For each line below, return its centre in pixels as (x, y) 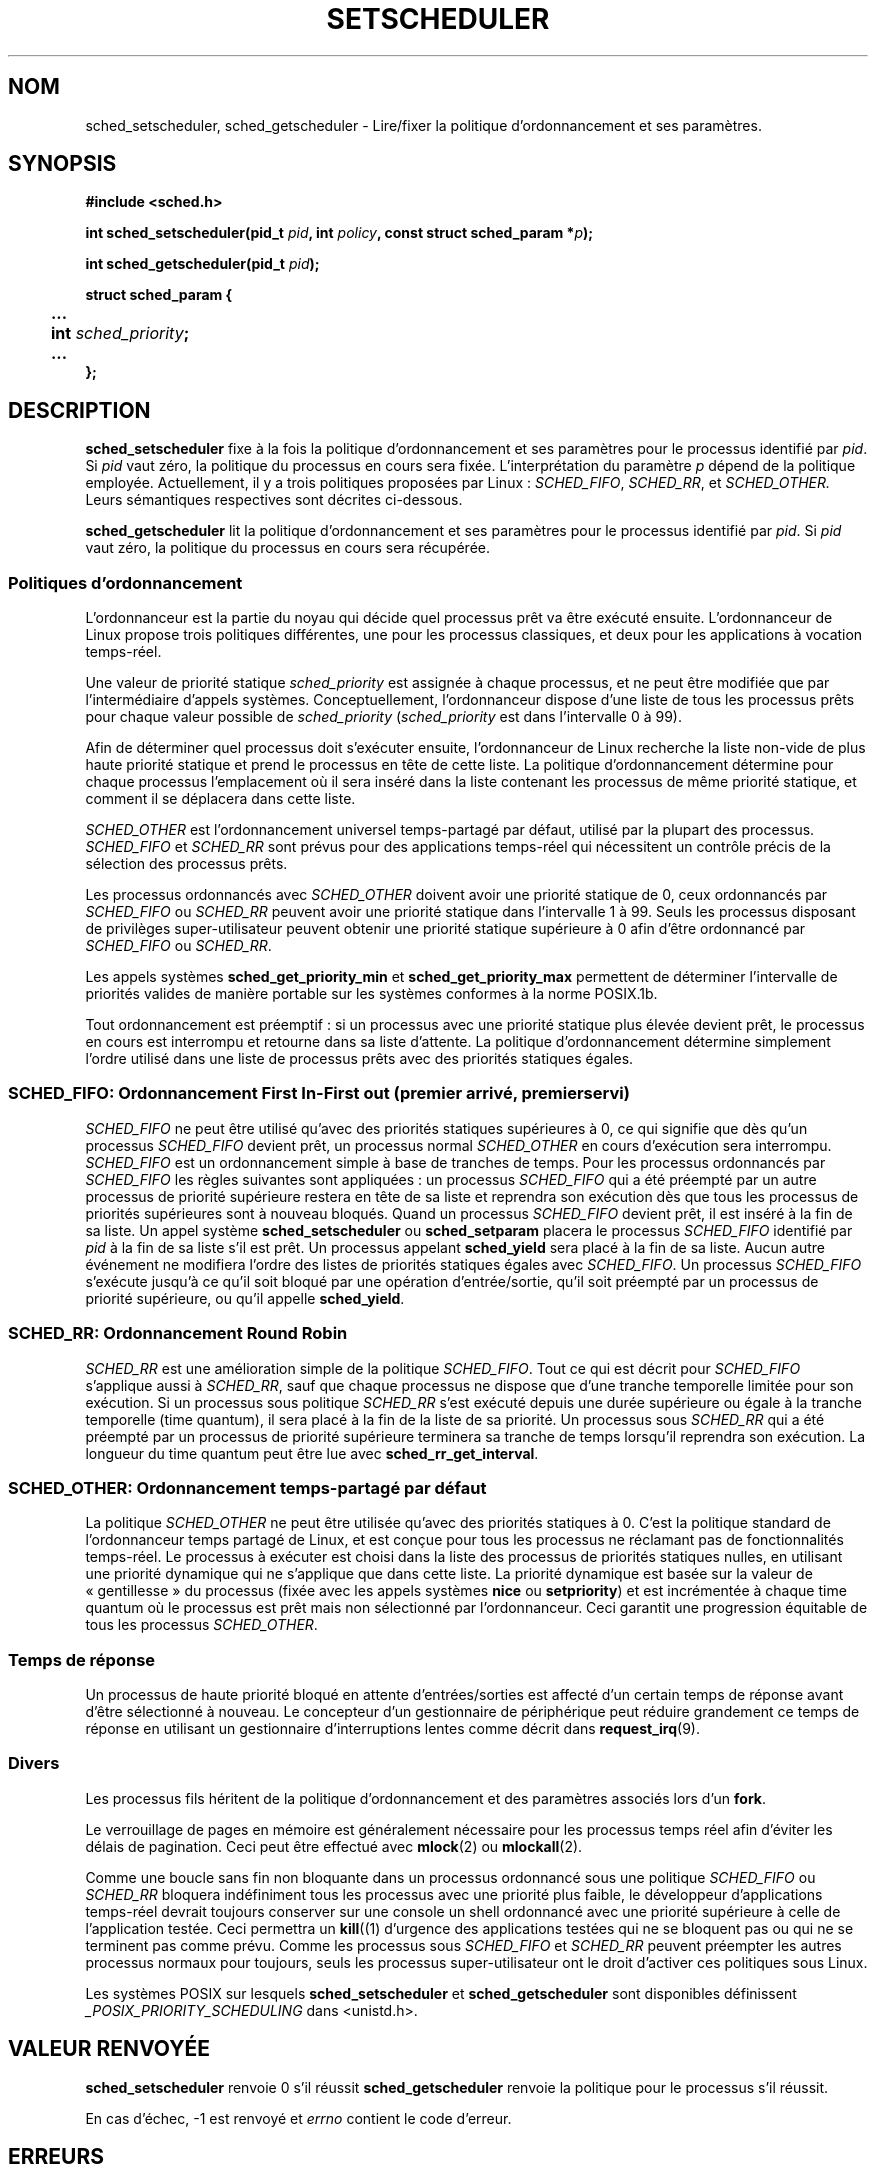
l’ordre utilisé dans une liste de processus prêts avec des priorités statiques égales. (359, 1059)
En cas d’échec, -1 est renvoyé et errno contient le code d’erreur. (298, 2118)
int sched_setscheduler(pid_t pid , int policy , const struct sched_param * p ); (339, 233)
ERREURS (56, 2157)
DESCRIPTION (79, 410)
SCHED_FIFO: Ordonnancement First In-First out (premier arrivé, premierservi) (319, 1093)
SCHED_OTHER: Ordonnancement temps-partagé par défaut (247, 1487)
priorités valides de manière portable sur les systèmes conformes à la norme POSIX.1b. (371, 994)
